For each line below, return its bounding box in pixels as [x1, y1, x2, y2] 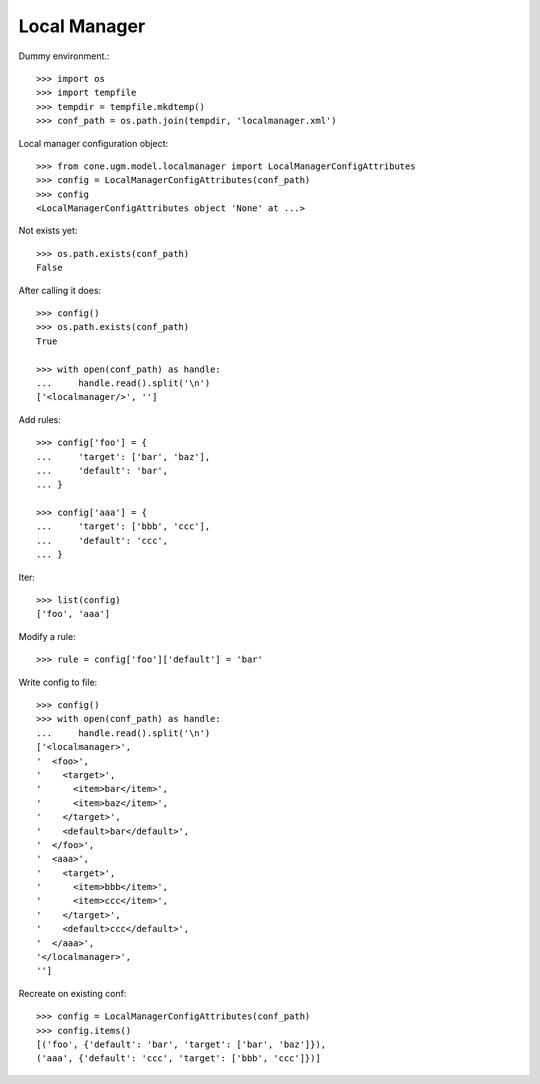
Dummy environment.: [18, 50, 110, 62]
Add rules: [18, 413, 62, 425]
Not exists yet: [18, 225, 78, 237]
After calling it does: [18, 284, 102, 296]
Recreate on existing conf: [18, 987, 127, 999]
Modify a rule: [18, 630, 76, 642]
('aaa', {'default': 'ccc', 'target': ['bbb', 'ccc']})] [36, 1053, 322, 1064]
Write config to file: [18, 676, 98, 688]
